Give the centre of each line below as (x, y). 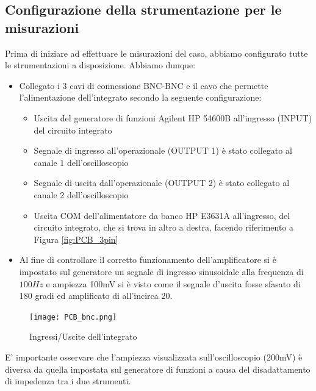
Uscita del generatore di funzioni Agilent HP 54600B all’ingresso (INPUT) (173, 117)
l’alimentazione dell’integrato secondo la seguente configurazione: (140, 97)
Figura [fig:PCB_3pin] (76, 239)
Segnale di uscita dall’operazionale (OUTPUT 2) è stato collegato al (162, 183)
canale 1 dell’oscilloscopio (81, 162)
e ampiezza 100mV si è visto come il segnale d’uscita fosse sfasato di (173, 283)
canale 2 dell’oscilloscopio (81, 194)
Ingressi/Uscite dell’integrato (83, 336)
